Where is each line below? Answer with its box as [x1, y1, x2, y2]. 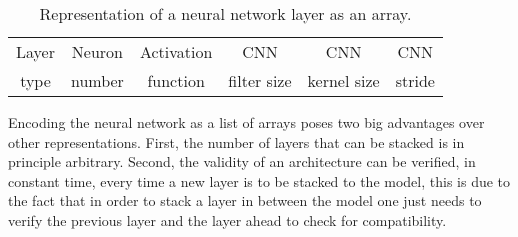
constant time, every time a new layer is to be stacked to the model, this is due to [8, 170, 511, 191]
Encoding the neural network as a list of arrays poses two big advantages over [8, 112, 485, 132]
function [147, 69, 205, 92]
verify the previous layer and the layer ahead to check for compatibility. [8, 209, 447, 230]
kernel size [307, 69, 380, 92]
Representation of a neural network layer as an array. [39, 2, 412, 25]
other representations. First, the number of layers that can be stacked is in [8, 131, 465, 152]
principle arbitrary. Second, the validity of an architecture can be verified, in [8, 151, 476, 172]
